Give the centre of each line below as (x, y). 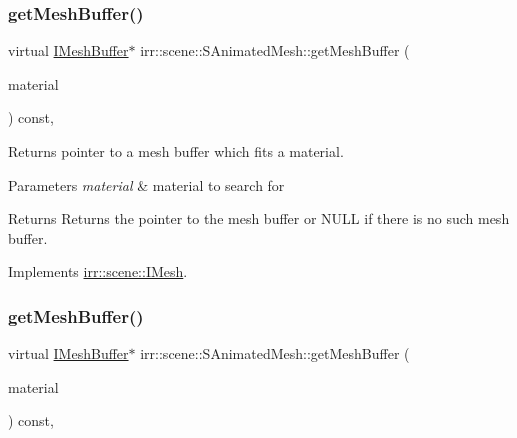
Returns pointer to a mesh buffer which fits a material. (176, 151)
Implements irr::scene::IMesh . (98, 271)
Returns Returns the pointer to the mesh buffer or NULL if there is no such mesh (259, 218)
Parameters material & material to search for (146, 184)
